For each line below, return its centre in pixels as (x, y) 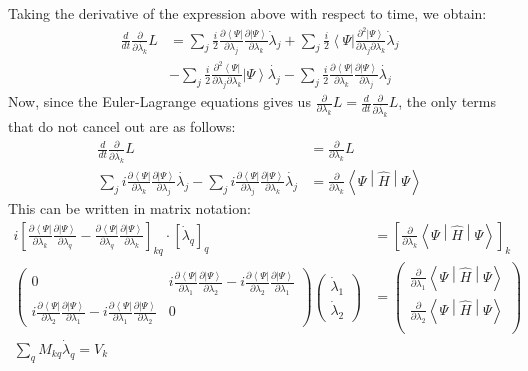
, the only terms (447, 101)
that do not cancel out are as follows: (122, 125)
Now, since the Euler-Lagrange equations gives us (159, 101)
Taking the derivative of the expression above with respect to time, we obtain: (247, 13)
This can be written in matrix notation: (129, 208)
